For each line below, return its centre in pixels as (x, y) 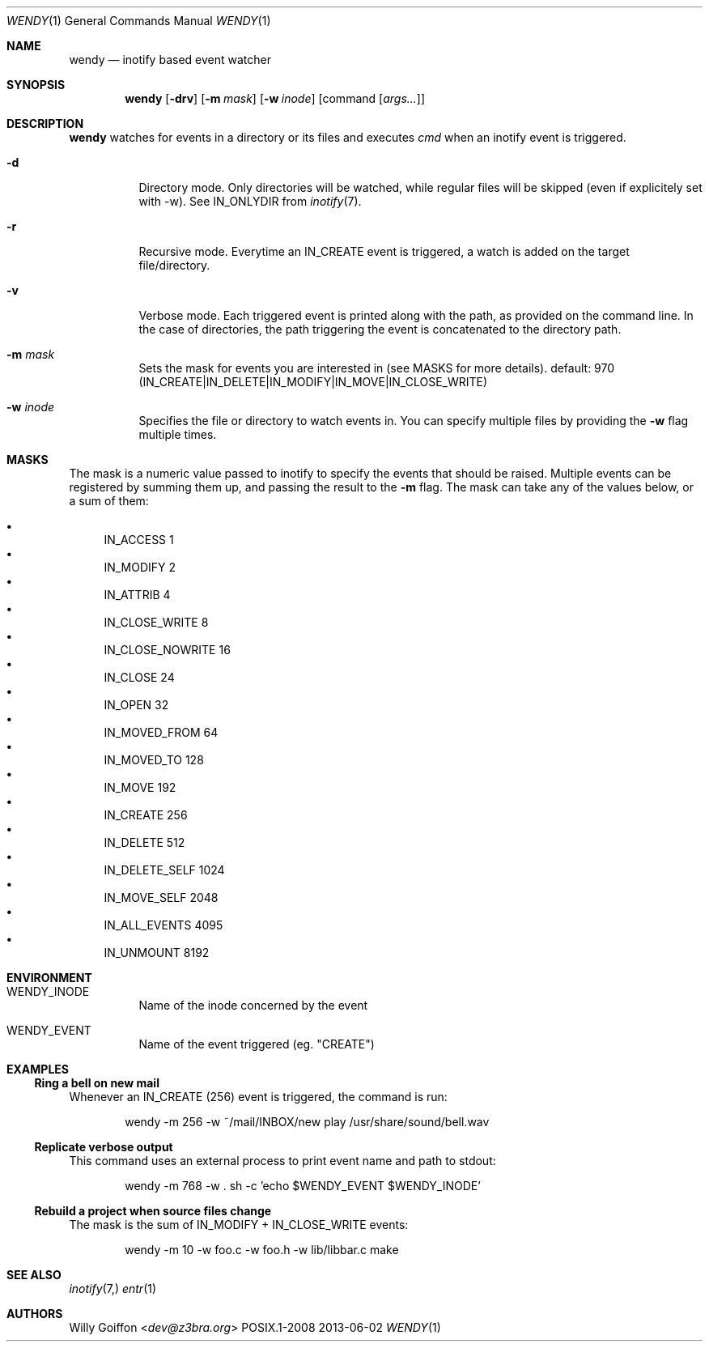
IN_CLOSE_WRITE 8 (156, 622)
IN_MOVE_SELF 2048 (161, 897)
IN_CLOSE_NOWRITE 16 (167, 650)
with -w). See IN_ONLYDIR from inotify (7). (250, 201)
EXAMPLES (38, 1069)
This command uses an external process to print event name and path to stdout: (282, 1161)
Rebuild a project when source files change (153, 1211)
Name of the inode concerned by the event (253, 1005)
